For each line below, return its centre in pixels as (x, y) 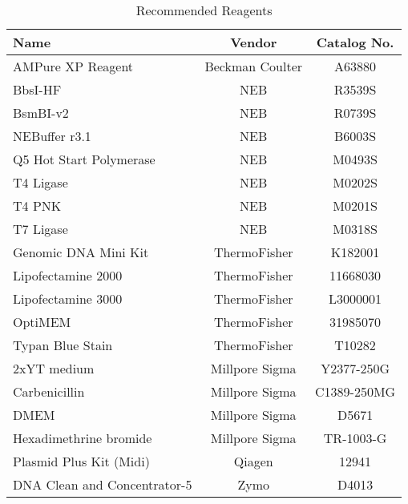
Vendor (254, 42)
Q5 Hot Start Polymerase (84, 159)
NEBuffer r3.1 (52, 136)
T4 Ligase (40, 182)
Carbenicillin (49, 391)
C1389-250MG (355, 391)
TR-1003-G (355, 438)
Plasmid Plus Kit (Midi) (81, 461)
